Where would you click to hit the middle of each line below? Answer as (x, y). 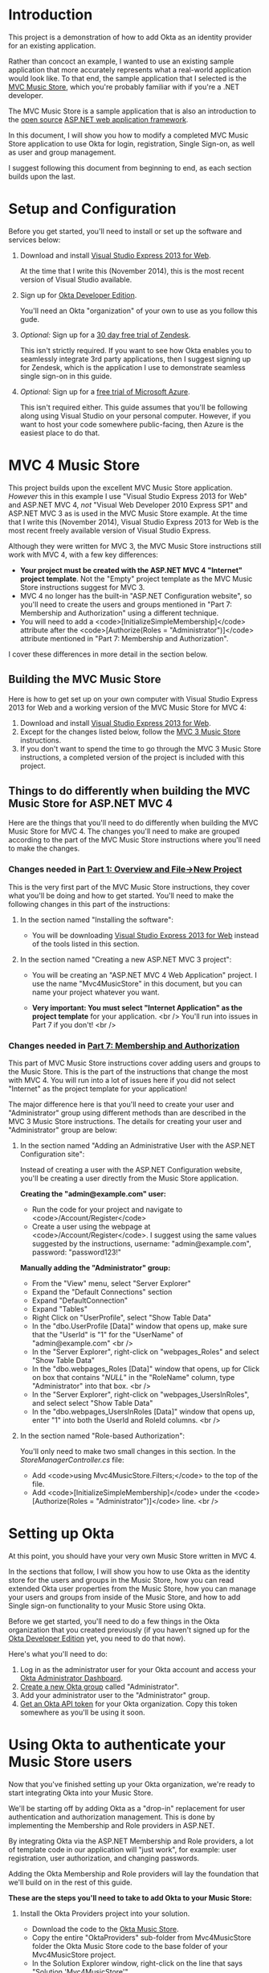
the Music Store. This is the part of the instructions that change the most (128, 1072)
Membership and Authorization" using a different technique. (119, 612)
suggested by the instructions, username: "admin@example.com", (141, 1244)
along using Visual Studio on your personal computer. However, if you (135, 415)
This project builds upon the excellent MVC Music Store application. (120, 488)
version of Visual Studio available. (76, 279)
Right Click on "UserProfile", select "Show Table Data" (122, 1318)
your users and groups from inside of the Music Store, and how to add (124, 1597)
